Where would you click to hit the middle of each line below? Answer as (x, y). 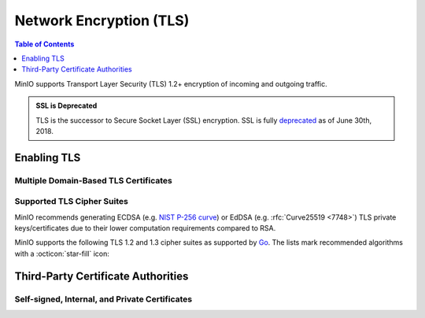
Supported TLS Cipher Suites (72, 202)
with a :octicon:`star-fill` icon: (62, 253)
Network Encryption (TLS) (102, 20)
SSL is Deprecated (67, 105)
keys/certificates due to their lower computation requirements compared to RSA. (145, 228)
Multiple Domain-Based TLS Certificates (93, 180)
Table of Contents (44, 44)
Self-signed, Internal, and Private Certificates (103, 299)
